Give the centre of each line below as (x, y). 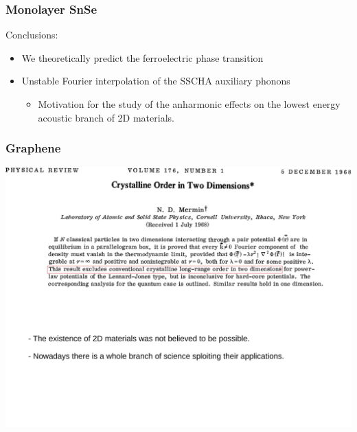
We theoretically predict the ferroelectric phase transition (142, 57)
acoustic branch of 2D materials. (106, 117)
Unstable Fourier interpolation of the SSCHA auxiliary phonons (156, 81)
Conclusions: (32, 35)
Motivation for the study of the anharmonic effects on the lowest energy (189, 104)
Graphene (33, 148)
